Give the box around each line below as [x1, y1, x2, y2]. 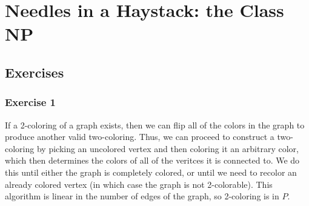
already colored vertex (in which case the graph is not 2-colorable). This [5, 178, 273, 190]
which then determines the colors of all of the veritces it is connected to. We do [5, 154, 300, 167]
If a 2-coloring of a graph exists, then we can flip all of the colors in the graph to [5, 118, 305, 131]
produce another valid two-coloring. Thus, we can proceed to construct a [5, 130, 274, 143]
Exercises [5, 62, 64, 81]
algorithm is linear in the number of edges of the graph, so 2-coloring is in [5, 190, 279, 202]
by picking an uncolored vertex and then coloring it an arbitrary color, [36, 142, 299, 154]
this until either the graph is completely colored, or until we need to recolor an [5, 165, 297, 178]
